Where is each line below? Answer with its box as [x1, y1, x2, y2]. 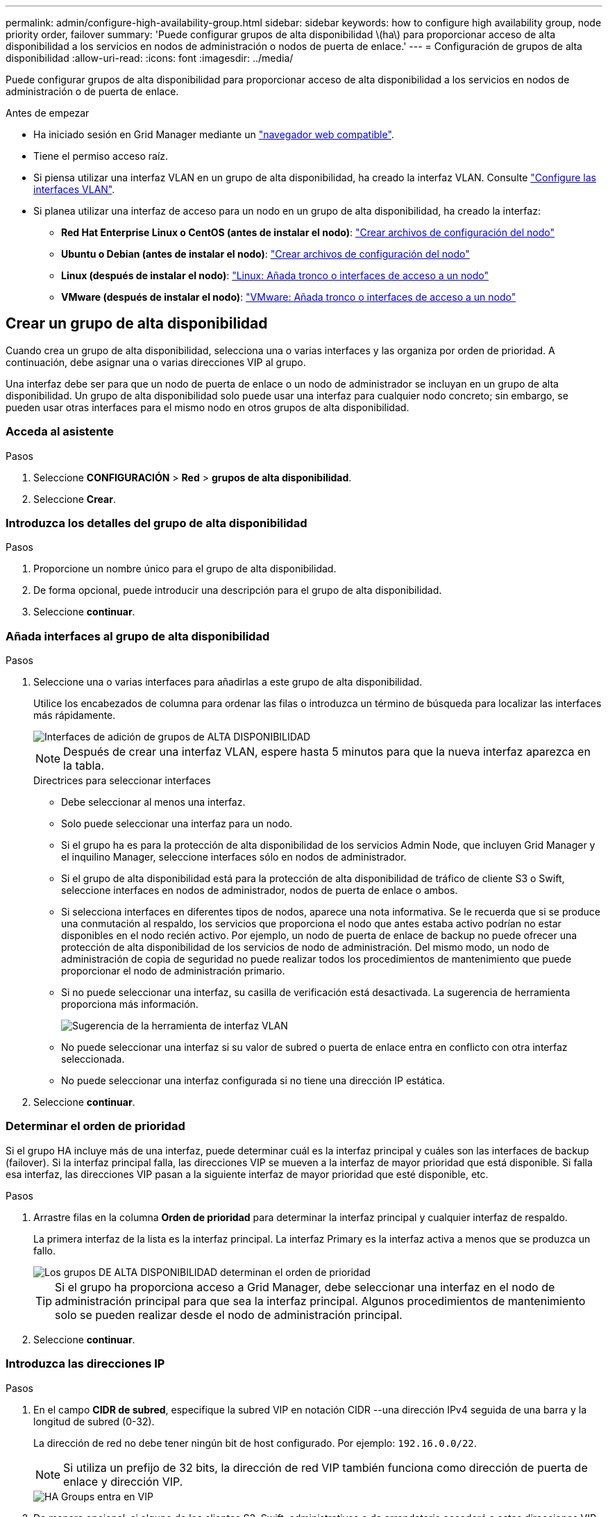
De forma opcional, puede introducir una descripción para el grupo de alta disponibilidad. [33, 584, 442, 597]
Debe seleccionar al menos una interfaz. [61, 796, 246, 809]
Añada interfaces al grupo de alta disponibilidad [6, 629, 270, 643]
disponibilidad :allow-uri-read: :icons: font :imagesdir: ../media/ [6, 52, 294, 64]
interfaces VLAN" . [33, 183, 115, 195]
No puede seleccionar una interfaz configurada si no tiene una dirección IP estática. [61, 1075, 446, 1087]
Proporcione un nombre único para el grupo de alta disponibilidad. [33, 563, 337, 575]
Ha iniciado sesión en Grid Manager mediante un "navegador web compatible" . [33, 129, 394, 140]
